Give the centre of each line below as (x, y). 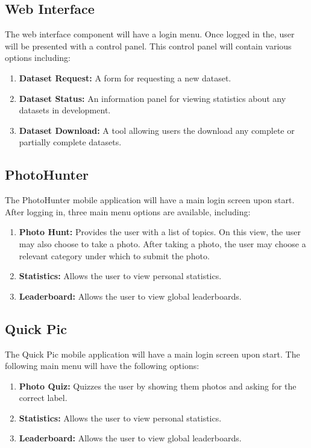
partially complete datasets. (70, 142)
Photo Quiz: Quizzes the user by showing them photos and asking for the (158, 386)
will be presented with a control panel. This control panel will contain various (148, 46)
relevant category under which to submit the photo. (114, 255)
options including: (38, 58)
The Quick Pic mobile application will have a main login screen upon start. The (152, 354)
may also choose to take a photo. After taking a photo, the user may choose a (162, 243)
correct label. (43, 398)
